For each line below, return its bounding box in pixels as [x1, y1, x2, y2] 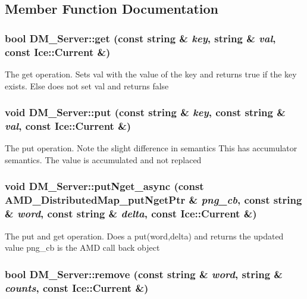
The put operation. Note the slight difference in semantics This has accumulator [5, 142, 297, 154]
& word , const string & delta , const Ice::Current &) [5, 206, 257, 221]
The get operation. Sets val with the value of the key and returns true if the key [5, 67, 297, 80]
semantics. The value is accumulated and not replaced [5, 153, 202, 166]
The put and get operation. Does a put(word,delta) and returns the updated [5, 229, 284, 242]
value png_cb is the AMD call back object [5, 241, 160, 254]
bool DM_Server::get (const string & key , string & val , [5, 30, 276, 45]
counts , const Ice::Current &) [5, 280, 149, 295]
